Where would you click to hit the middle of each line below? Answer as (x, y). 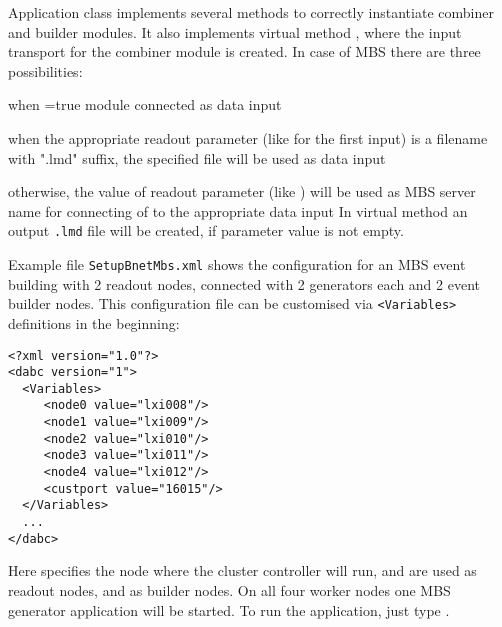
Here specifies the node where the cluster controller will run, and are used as (242, 570)
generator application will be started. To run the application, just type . (229, 609)
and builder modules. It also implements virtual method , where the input (235, 31)
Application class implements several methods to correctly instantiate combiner (251, 12)
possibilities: (45, 70)
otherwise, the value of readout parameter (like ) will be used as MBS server (242, 191)
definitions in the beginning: (94, 322)
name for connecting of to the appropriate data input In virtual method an (238, 210)
